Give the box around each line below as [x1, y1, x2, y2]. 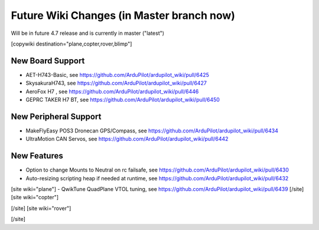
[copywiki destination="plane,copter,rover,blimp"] [11, 40, 132, 47]
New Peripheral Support [11, 111, 102, 121]
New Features [11, 151, 63, 161]
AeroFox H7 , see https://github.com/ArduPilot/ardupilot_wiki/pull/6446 [25, 88, 199, 95]
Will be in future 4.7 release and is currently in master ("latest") [11, 30, 165, 37]
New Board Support [11, 56, 85, 66]
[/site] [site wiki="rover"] [11, 205, 71, 212]
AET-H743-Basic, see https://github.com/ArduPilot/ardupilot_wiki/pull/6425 [25, 71, 210, 78]
